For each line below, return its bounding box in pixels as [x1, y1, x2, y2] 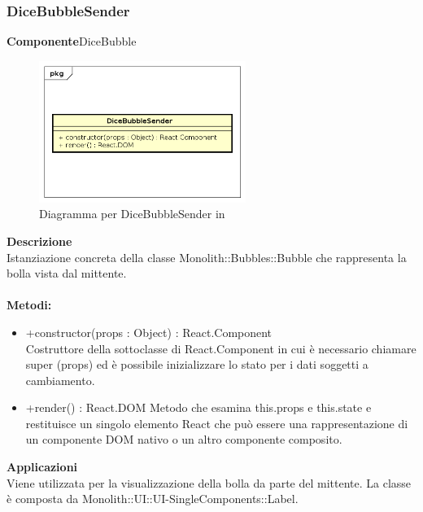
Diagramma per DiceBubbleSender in [39, 205, 225, 222]
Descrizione [7, 232, 72, 249]
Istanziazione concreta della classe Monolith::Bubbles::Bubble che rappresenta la [7, 248, 407, 265]
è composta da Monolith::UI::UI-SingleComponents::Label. [7, 490, 299, 507]
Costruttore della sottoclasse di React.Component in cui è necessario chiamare [25, 339, 416, 357]
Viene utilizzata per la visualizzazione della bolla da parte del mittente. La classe [7, 474, 412, 491]
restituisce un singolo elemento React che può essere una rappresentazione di [25, 414, 408, 431]
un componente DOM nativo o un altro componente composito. [25, 431, 342, 448]
